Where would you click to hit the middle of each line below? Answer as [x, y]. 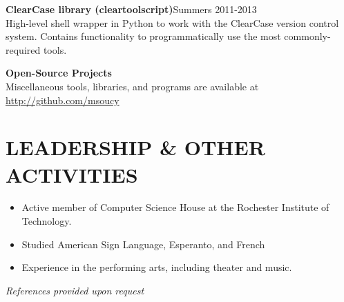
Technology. [47, 221]
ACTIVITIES [72, 174]
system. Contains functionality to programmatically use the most [143, 36]
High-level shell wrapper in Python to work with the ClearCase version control [172, 22]
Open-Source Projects [59, 73]
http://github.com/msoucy [63, 100]
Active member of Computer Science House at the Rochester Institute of [175, 207]
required [23, 49]
